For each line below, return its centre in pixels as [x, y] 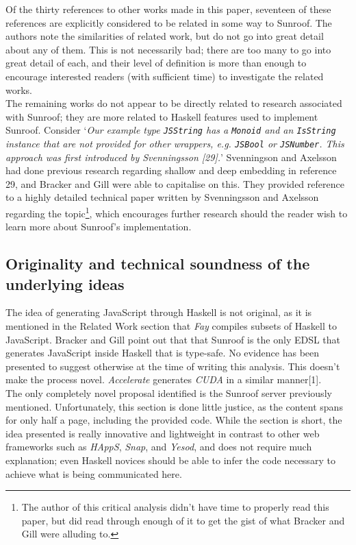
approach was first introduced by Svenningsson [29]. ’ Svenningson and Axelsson [171, 157]
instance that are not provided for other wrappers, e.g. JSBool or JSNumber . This [175, 143]
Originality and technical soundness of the [158, 264]
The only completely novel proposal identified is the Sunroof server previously [169, 393]
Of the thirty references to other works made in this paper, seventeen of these [168, 9]
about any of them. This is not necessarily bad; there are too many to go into [168, 49]
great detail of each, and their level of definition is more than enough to [156, 63]
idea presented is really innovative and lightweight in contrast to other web [163, 433]
